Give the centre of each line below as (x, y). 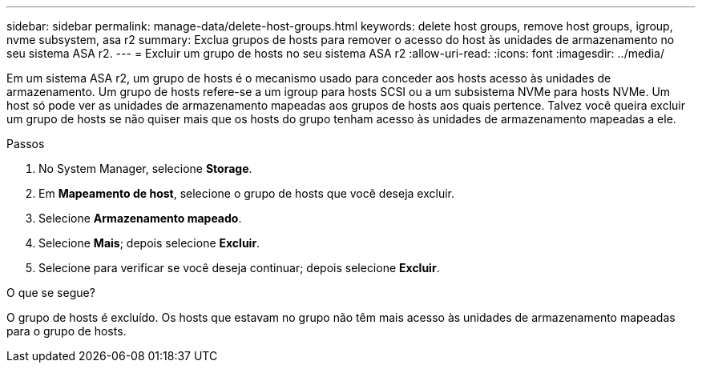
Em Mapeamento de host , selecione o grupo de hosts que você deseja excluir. (246, 193)
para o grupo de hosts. (67, 331)
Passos (26, 144)
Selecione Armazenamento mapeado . (140, 218)
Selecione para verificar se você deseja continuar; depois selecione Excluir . (239, 268)
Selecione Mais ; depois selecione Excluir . (149, 243)
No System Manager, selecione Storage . (145, 168)
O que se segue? (51, 293)
